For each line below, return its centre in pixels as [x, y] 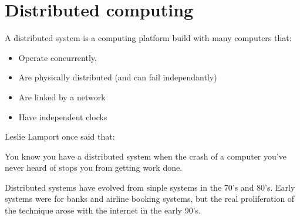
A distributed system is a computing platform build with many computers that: [148, 38]
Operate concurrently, [58, 57]
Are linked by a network [62, 97]
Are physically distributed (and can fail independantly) [118, 77]
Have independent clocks [63, 116]
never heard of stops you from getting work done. [94, 167]
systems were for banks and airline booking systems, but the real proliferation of [150, 199]
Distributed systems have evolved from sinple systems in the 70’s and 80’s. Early [150, 187]
